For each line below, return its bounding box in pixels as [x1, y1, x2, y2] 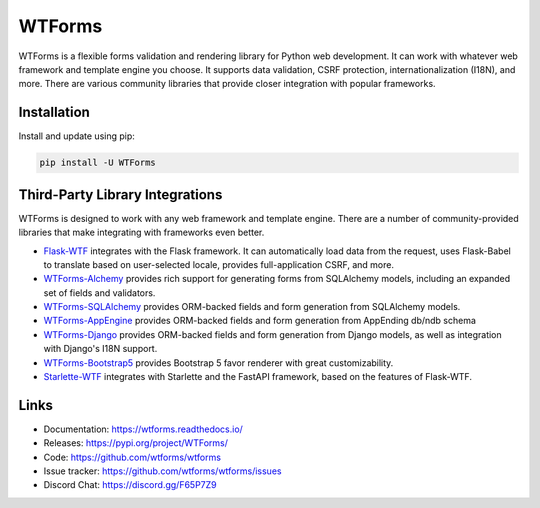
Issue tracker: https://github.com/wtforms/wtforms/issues [43, 465, 282, 477]
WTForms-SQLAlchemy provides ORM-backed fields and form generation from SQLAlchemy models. [43, 301, 461, 313]
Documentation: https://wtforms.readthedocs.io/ [43, 423, 244, 435]
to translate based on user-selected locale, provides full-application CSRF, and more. [43, 258, 395, 270]
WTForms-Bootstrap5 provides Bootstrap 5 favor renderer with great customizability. [43, 356, 394, 369]
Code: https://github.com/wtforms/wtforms [43, 451, 222, 463]
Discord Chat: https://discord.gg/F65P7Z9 [43, 479, 217, 491]
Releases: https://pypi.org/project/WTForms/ [43, 437, 229, 449]
